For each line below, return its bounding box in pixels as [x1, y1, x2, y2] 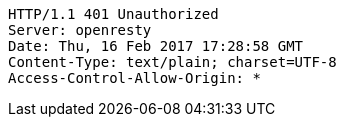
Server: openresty [8, 22, 152, 38]
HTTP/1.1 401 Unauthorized [8, 6, 219, 22]
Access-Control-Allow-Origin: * [8, 70, 261, 86]
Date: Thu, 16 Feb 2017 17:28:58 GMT [8, 38, 304, 54]
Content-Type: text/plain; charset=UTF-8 [8, 54, 337, 70]
